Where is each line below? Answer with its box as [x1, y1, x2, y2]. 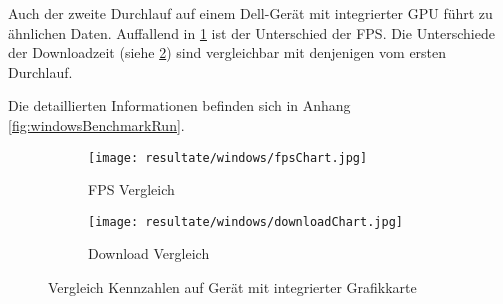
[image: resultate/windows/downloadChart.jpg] [88, 214, 403, 229]
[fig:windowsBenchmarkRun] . [8, 114, 185, 135]
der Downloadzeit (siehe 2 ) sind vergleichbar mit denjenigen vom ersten [8, 42, 447, 63]
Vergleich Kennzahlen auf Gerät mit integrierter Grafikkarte [48, 277, 417, 298]
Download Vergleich [88, 243, 210, 264]
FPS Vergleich [88, 179, 175, 200]
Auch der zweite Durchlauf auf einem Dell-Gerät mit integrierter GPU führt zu [8, 3, 493, 23]
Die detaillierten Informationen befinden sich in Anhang [8, 95, 351, 116]
